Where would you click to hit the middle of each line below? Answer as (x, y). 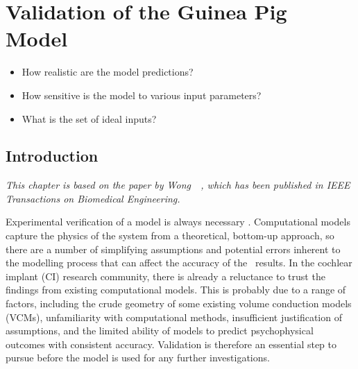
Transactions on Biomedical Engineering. (93, 198)
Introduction (52, 156)
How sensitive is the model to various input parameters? (142, 95)
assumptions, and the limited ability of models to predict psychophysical (160, 331)
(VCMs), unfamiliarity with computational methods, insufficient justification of (174, 317)
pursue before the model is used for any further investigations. (138, 358)
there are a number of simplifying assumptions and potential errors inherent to (173, 249)
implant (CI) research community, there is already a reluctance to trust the (165, 276)
